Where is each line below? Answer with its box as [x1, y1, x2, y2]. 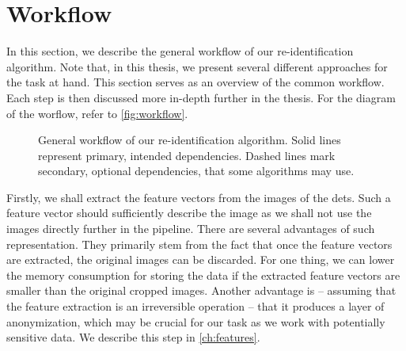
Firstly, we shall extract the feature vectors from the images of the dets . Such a [6, 189, 391, 205]
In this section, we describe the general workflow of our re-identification [6, 43, 354, 59]
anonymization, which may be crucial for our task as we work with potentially [6, 313, 385, 330]
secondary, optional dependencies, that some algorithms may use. [38, 162, 355, 179]
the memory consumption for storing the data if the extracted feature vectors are [6, 266, 400, 283]
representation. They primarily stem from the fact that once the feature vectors [6, 235, 393, 252]
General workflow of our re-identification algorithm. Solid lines [38, 132, 341, 148]
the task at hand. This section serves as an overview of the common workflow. [6, 74, 385, 90]
